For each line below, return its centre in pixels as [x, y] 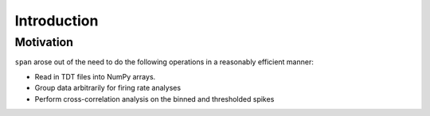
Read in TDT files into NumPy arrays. [95, 76]
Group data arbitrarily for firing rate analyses [108, 88]
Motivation [44, 42]
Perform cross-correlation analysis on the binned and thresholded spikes [154, 99]
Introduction [57, 21]
